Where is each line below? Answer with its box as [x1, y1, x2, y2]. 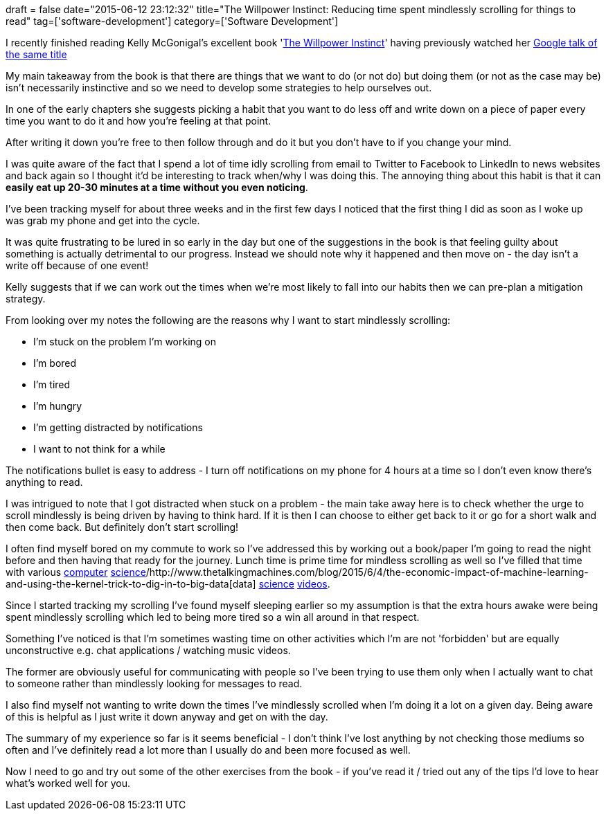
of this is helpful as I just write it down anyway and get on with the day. [6, 711, 328, 723]
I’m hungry [33, 400, 82, 412]
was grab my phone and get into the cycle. [6, 215, 200, 226]
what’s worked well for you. [6, 777, 130, 789]
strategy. [6, 293, 46, 305]
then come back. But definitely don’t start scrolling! [6, 521, 239, 533]
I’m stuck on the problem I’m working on [33, 336, 217, 347]
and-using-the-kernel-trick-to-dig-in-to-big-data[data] [6, 578, 256, 590]
